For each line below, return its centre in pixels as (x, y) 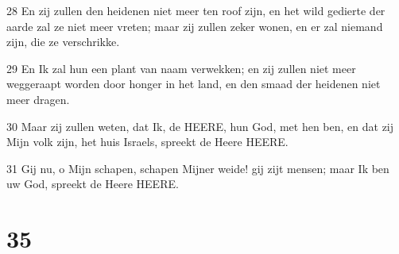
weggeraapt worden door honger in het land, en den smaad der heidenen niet (194, 84)
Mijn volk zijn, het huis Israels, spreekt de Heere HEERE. (147, 142)
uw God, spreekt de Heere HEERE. (93, 184)
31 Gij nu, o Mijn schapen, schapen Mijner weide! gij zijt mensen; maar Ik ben (198, 168)
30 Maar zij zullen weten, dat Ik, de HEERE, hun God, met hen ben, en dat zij (200, 126)
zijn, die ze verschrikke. (63, 42)
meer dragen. (38, 99)
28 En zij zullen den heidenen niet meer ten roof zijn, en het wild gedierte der (196, 10)
